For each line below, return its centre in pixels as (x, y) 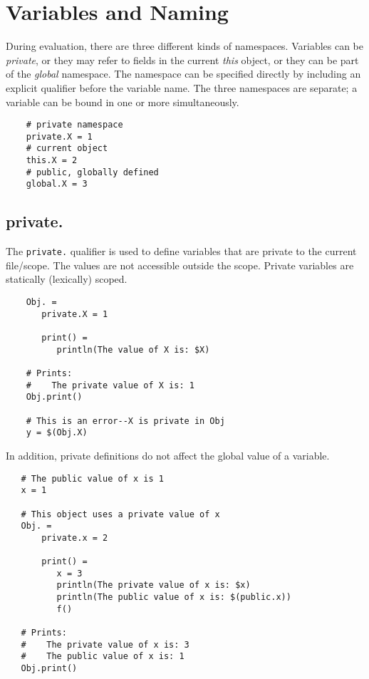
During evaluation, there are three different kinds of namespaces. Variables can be (185, 46)
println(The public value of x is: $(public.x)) (174, 597)
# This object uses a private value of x (120, 514)
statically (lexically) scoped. (67, 279)
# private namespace (74, 125)
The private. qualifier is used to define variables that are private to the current (181, 251)
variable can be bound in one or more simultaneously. (123, 102)
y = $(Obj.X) (57, 433)
